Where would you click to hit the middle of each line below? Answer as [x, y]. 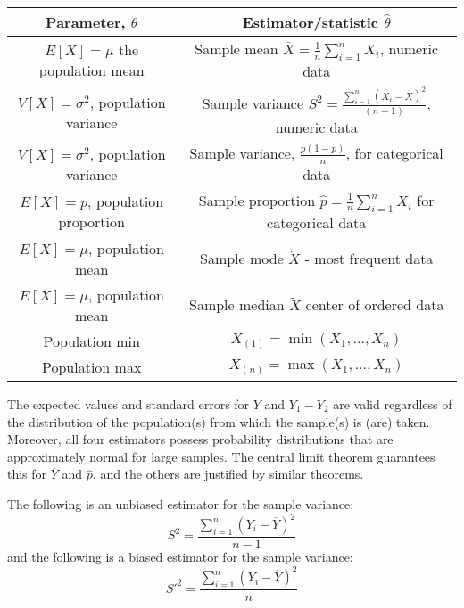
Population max [92, 366]
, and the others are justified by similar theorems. [228, 474]
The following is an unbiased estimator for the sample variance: [181, 503]
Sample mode [242, 259]
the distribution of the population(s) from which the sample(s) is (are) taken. [219, 421]
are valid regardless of [393, 403]
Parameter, [86, 22]
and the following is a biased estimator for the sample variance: [180, 557]
